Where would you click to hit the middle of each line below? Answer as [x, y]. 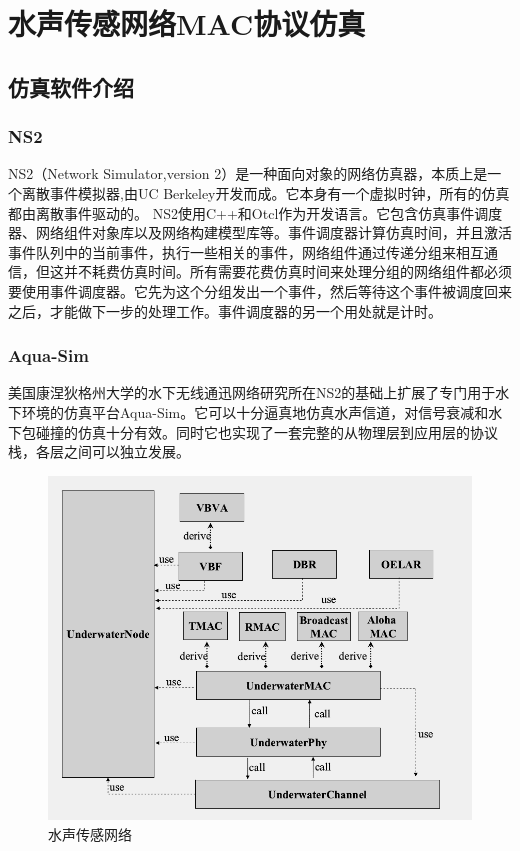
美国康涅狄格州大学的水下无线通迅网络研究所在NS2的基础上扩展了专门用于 [252, 392]
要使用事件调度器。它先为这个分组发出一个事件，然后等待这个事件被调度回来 [260, 290]
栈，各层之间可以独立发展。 [99, 451]
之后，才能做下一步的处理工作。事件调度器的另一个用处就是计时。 [225, 310]
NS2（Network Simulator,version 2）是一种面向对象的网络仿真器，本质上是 [248, 173]
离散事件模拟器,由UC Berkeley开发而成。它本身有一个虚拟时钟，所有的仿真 [265, 192]
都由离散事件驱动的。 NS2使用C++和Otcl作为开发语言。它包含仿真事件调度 [255, 212]
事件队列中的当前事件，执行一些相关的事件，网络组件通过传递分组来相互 [246, 251]
